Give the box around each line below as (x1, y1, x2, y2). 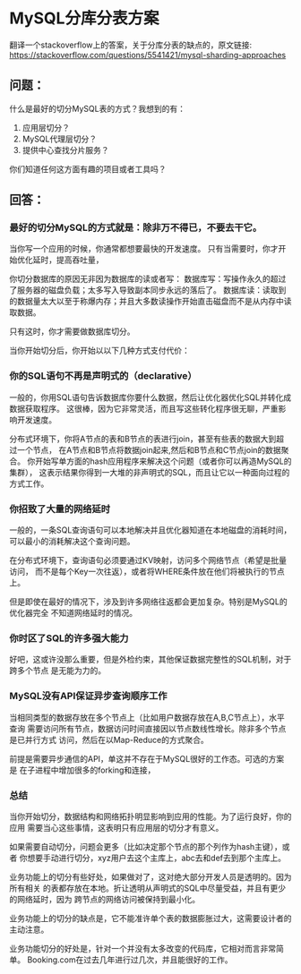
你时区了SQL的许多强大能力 (9, 632, 129, 645)
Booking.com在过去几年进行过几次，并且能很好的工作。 (26, 954, 233, 965)
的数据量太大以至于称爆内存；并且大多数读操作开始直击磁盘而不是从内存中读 (9, 296, 292, 307)
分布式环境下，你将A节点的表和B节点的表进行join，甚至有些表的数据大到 (9, 433, 277, 444)
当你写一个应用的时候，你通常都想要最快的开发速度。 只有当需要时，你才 (9, 243, 279, 254)
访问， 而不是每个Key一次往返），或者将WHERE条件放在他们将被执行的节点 (9, 566, 285, 577)
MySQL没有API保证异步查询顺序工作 (9, 690, 168, 703)
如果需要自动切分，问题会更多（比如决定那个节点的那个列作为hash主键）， (9, 841, 282, 851)
